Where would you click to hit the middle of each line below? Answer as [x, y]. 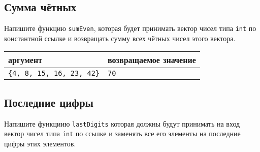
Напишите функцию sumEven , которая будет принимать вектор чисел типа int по [130, 28]
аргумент [25, 60]
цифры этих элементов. [40, 143]
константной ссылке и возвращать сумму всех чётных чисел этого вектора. [120, 38]
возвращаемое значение [152, 60]
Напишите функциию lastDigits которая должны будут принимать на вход [122, 123]
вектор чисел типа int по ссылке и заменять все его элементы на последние [122, 133]
